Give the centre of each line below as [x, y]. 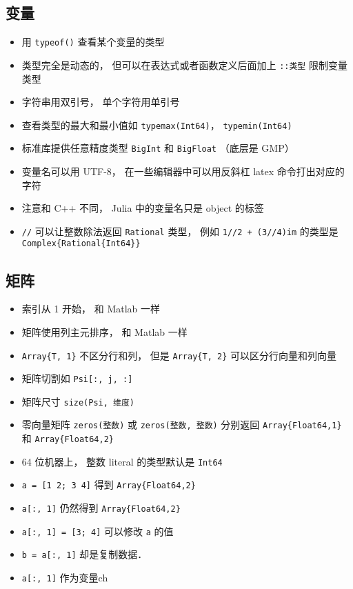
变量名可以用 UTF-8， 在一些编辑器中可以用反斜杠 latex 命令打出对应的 [183, 171]
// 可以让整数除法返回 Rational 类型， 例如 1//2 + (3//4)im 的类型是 [180, 231]
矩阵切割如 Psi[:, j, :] [77, 378]
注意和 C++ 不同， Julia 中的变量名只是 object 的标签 [143, 208]
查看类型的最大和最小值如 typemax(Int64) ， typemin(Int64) [157, 124]
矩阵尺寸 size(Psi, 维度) [78, 401]
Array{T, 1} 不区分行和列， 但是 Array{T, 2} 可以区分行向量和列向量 [179, 355]
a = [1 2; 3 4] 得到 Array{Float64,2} [109, 485]
